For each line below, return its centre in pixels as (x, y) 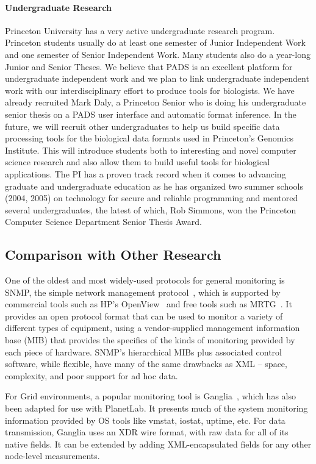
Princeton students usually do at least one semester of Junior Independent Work (155, 42)
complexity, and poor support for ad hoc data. (92, 375)
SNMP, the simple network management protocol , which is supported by (143, 292)
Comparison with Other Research (113, 255)
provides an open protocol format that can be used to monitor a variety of (144, 316)
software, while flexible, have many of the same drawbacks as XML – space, (146, 364)
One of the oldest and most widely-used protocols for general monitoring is (145, 280)
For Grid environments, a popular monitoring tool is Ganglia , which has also (150, 396)
